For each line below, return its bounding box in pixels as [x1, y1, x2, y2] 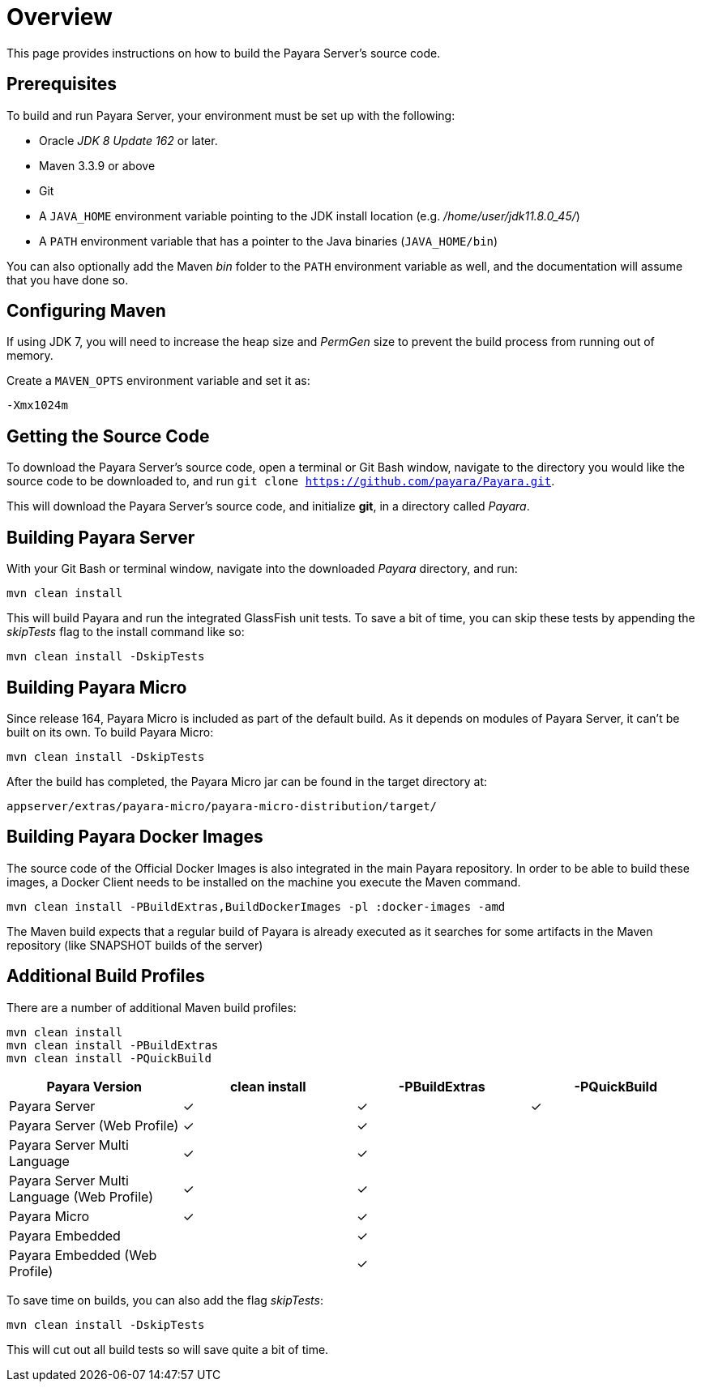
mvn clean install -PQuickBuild [6, 1051, 212, 1065]
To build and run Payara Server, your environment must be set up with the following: [6, 108, 455, 122]
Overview [6, 3, 113, 31]
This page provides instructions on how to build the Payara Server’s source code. [6, 45, 441, 60]
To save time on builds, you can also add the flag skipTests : [6, 1292, 324, 1307]
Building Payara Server [6, 527, 195, 548]
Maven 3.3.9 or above [39, 158, 156, 173]
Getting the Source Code [6, 425, 210, 446]
